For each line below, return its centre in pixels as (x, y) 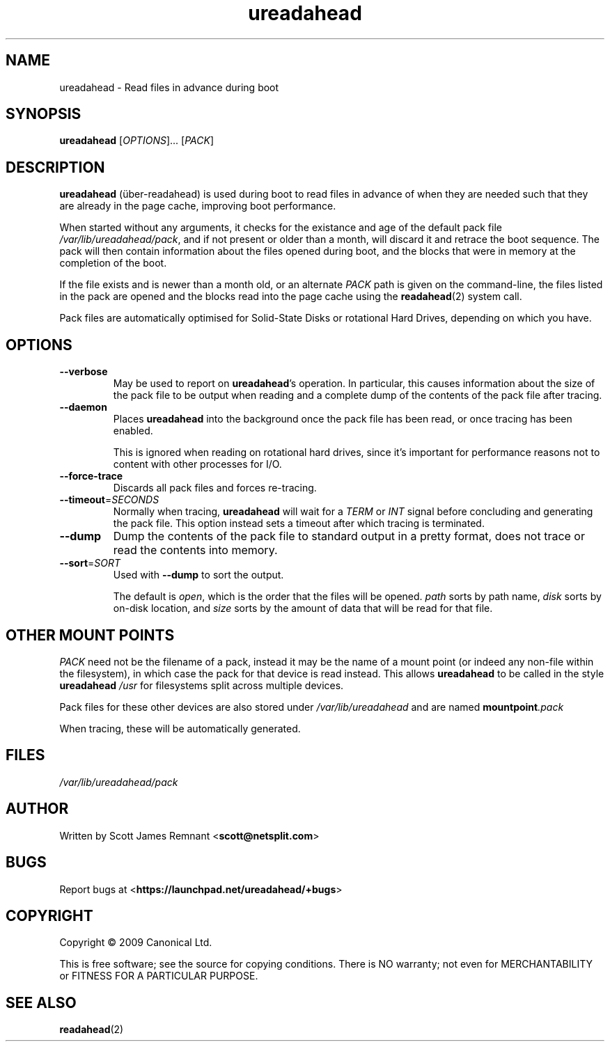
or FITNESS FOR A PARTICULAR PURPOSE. (159, 976)
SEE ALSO (41, 1002)
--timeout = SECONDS (109, 500)
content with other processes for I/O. (197, 464)
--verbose (84, 372)
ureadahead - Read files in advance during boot (169, 87)
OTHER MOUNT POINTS (90, 635)
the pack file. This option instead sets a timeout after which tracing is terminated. (299, 523)
